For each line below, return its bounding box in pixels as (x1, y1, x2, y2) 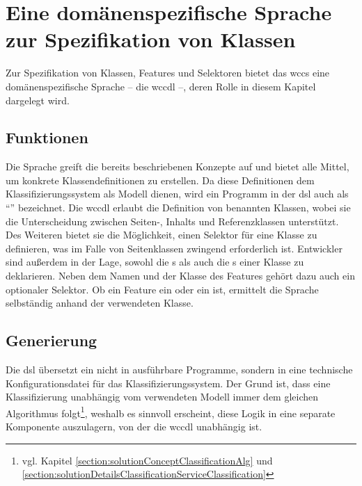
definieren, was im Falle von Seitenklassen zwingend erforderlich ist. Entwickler (6, 241, 343, 255)
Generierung (6, 330, 97, 351)
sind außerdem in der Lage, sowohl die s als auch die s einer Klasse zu (6, 254, 304, 269)
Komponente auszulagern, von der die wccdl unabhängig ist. (6, 419, 262, 434)
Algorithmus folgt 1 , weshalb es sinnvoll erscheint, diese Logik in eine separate (6, 403, 336, 420)
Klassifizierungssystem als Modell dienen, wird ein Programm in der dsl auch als (6, 186, 349, 201)
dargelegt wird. (6, 92, 70, 107)
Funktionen (6, 127, 88, 148)
